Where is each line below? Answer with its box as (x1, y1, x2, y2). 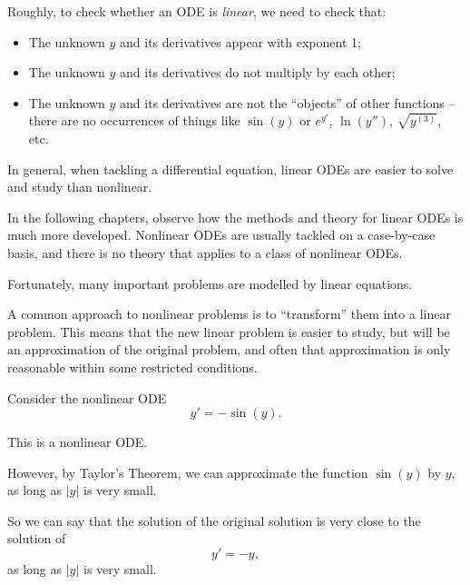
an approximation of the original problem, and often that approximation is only (7, 340, 451, 359)
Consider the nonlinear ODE (7, 388, 167, 407)
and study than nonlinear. (7, 177, 152, 196)
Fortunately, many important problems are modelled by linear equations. (7, 273, 413, 292)
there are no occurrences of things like (28, 111, 240, 130)
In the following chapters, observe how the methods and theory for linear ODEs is (7, 207, 464, 226)
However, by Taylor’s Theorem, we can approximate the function (7, 462, 368, 481)
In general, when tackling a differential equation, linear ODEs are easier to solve (7, 159, 454, 178)
